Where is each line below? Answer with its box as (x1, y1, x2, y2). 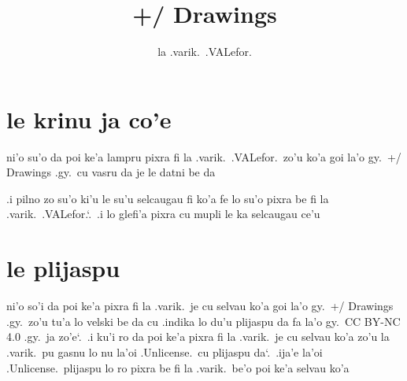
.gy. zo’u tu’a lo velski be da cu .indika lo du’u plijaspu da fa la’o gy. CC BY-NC (6, 313, 401, 329)
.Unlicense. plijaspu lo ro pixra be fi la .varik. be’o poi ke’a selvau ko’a (6, 359, 350, 375)
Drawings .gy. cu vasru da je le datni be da (6, 164, 216, 180)
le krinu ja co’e (6, 102, 172, 135)
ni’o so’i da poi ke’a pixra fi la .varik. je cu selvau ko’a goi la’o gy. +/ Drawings (6, 298, 394, 314)
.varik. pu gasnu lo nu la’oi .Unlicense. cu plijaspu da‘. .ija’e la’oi (6, 343, 323, 360)
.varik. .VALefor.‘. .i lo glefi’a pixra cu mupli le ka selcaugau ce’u (6, 205, 320, 222)
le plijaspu (6, 252, 120, 284)
